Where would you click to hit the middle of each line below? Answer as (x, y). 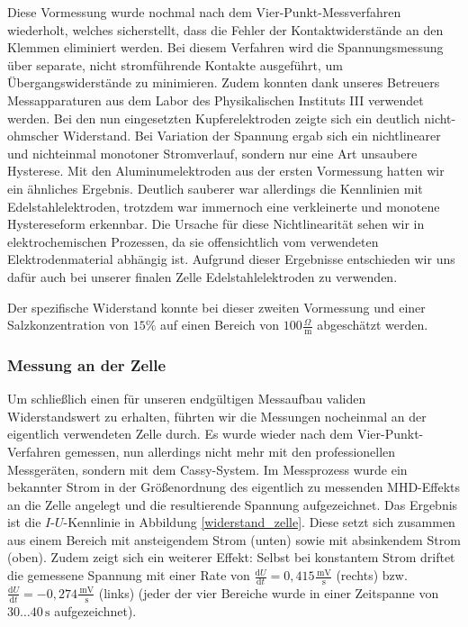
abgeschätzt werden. (373, 325)
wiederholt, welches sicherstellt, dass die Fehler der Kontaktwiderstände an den (225, 29)
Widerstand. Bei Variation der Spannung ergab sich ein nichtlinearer (252, 136)
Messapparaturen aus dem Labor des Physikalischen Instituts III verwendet (216, 100)
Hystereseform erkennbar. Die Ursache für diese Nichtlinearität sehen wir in (216, 224)
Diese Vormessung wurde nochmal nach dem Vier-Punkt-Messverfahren (204, 12)
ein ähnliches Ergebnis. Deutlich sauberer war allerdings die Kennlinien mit (215, 188)
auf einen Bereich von (220, 325)
